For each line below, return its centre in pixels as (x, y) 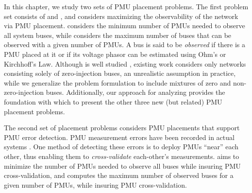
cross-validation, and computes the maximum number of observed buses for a (119, 175)
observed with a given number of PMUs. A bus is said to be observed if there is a (125, 44)
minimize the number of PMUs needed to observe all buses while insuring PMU (122, 166)
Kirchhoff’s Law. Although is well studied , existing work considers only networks (125, 63)
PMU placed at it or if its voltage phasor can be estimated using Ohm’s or (115, 54)
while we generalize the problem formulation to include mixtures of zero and (118, 82)
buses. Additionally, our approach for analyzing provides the (135, 92)
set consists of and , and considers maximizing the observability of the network (121, 16)
